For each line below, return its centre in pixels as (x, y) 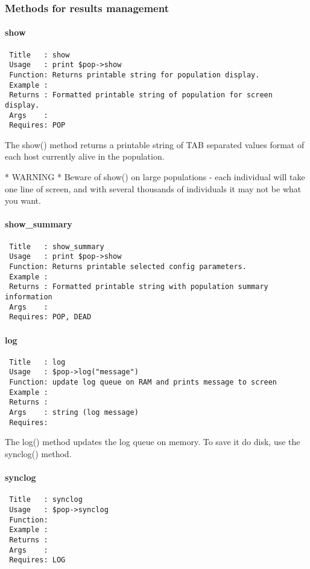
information (29, 297)
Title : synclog (46, 500)
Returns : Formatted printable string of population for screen (141, 95)
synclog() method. (38, 453)
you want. (23, 200)
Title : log (37, 362)
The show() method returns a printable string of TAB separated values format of (155, 144)
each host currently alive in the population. (85, 156)
